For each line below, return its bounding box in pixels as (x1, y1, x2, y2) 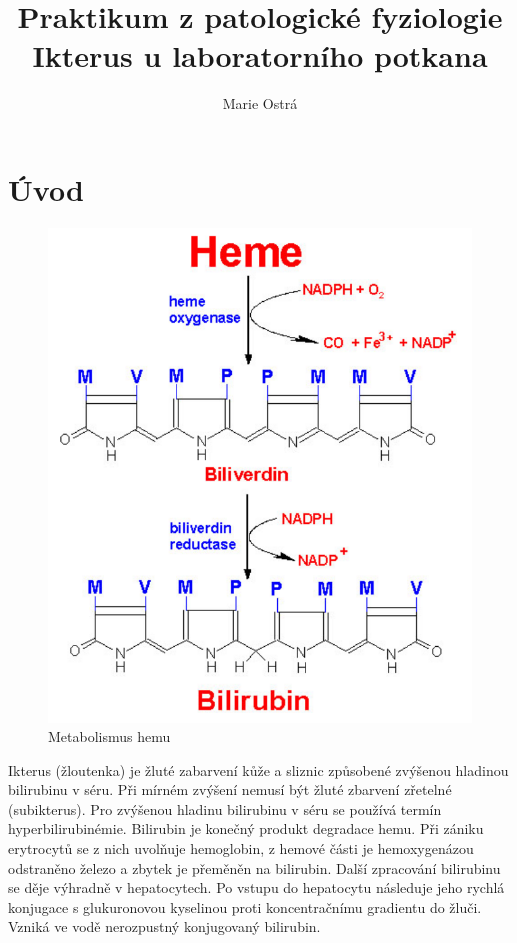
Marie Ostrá (222, 93, 298, 114)
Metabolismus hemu (48, 726, 171, 747)
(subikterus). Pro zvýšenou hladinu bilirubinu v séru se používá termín (8, 798, 442, 819)
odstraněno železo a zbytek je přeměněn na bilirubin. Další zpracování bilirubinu (8, 857, 501, 878)
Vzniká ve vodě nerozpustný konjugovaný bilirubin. (8, 916, 321, 937)
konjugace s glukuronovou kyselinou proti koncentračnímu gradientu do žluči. (8, 896, 482, 917)
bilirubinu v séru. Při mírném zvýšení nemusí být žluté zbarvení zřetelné (8, 779, 452, 800)
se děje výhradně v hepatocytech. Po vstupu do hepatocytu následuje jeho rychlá (8, 877, 505, 898)
